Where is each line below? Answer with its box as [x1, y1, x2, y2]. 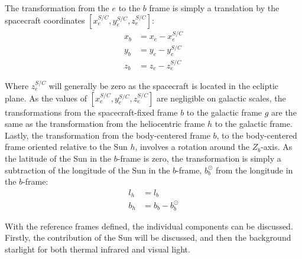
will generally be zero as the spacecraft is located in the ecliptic [48, 80, 279, 92]
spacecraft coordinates [5, 14, 85, 26]
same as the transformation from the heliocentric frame [5, 117, 205, 130]
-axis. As [261, 140, 293, 153]
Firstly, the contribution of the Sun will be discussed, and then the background [5, 231, 291, 244]
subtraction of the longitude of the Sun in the [5, 163, 170, 176]
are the [271, 106, 297, 118]
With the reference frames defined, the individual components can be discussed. [5, 219, 293, 232]
